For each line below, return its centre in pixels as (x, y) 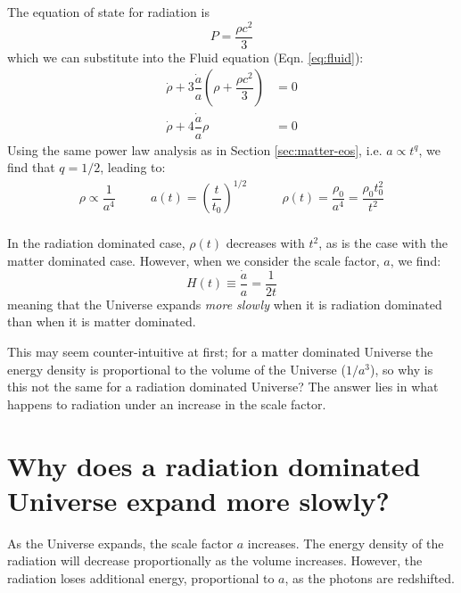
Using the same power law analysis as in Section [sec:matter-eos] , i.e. (195, 149)
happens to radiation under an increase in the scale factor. (167, 404)
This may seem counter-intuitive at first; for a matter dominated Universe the (220, 352)
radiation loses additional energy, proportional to (141, 577)
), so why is (402, 369)
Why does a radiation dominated (214, 465)
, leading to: (133, 167)
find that (31, 167)
